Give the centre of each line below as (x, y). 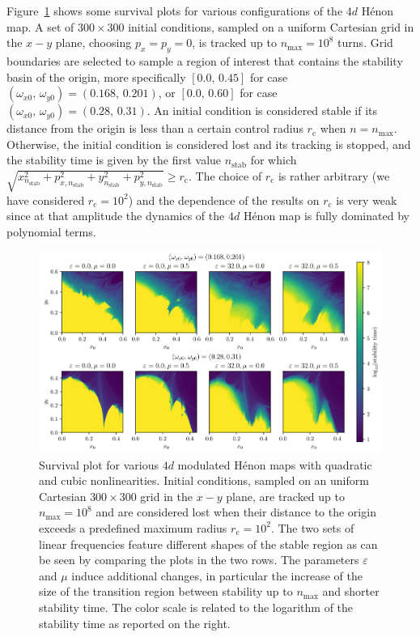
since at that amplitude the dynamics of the (116, 216)
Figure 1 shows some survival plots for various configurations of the (175, 11)
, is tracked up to (234, 42)
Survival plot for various (99, 464)
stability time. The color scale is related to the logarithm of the (196, 607)
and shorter (351, 591)
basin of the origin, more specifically (96, 76)
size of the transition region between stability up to (166, 591)
